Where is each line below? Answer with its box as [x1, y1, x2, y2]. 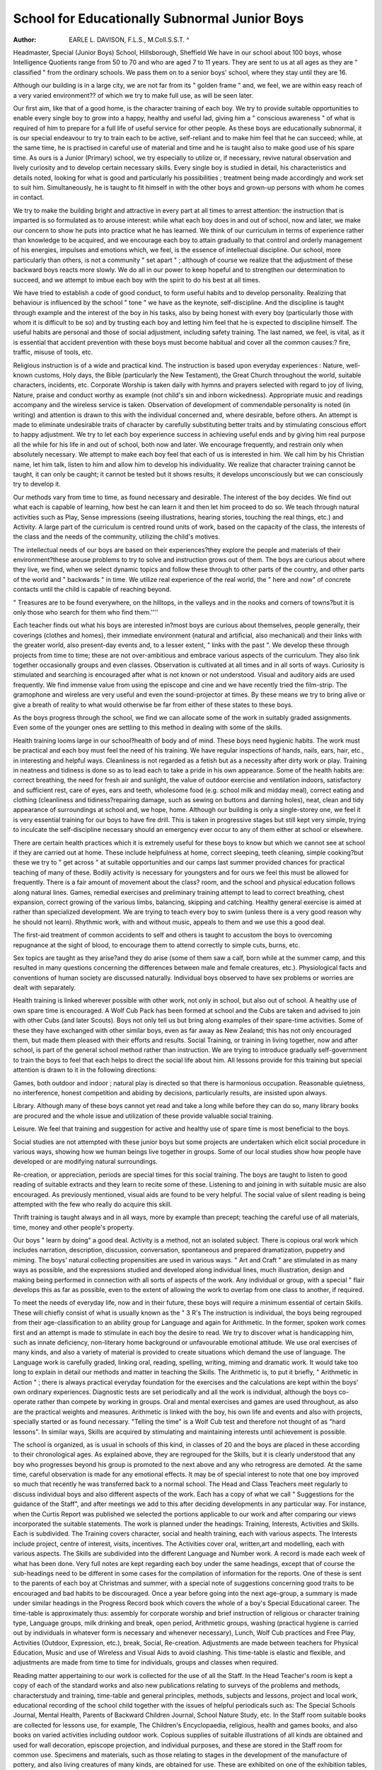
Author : [13, 35, 37, 44]
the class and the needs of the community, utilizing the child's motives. [13, 532, 221, 541]
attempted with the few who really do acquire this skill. [13, 1200, 173, 1209]
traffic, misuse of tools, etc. [13, 348, 93, 357]
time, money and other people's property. [13, 1223, 134, 1231]
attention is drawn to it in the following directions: [13, 1066, 157, 1074]
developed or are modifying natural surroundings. [13, 1158, 158, 1166]
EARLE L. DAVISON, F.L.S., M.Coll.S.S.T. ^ [69, 35, 190, 44]
